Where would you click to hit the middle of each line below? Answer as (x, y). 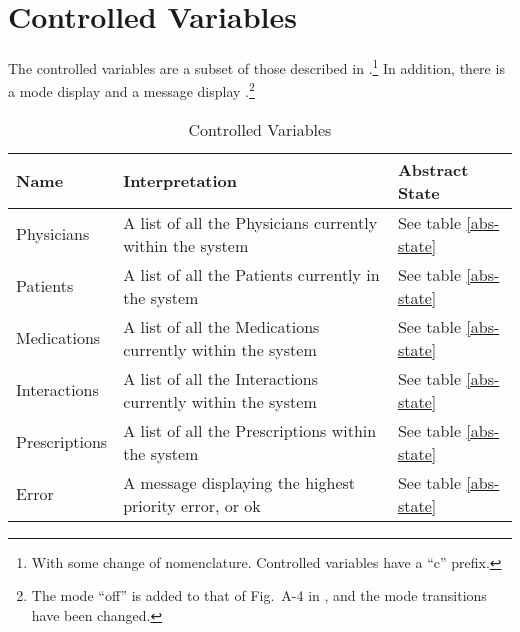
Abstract (433, 169)
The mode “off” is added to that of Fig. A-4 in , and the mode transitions (259, 595)
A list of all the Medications (221, 326)
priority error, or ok (192, 505)
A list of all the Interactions (221, 378)
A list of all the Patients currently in (251, 274)
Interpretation (180, 181)
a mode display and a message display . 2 (131, 90)
